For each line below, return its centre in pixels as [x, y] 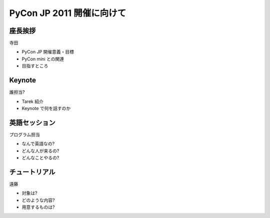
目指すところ [35, 66]
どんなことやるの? [40, 158]
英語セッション [32, 122]
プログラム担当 [24, 134]
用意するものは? [38, 207]
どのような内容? [38, 200]
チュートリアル [32, 172]
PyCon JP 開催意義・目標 [48, 52]
